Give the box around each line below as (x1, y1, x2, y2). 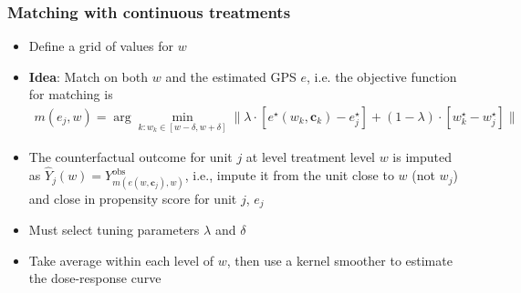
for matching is (28, 85, 113, 104)
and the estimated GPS (165, 66, 297, 86)
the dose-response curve (28, 268, 162, 288)
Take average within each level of (28, 250, 214, 269)
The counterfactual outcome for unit (28, 147, 233, 167)
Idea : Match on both (28, 66, 149, 86)
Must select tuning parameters (28, 220, 200, 239)
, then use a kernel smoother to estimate (226, 250, 453, 269)
